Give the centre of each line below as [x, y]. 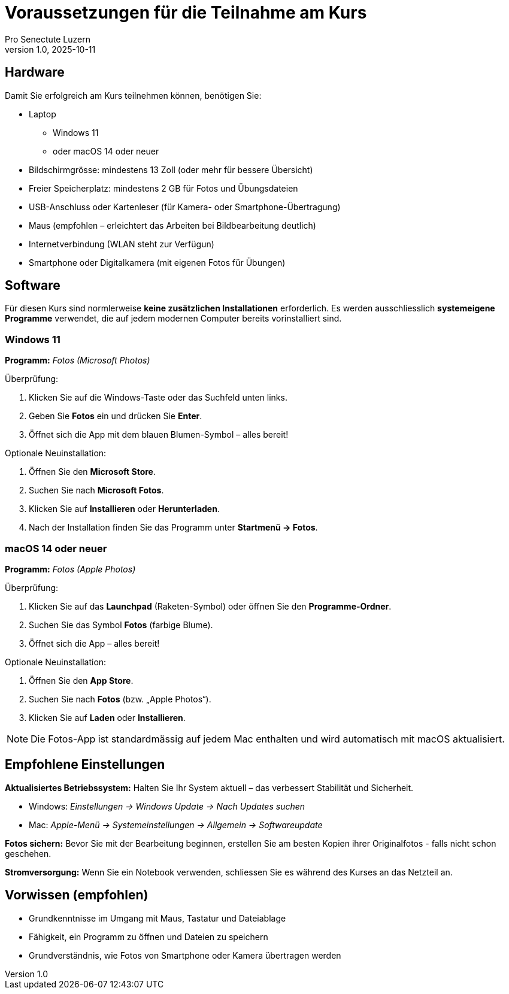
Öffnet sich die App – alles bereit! [94, 643]
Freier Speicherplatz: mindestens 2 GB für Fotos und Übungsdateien [163, 188]
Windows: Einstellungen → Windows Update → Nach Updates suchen [167, 806]
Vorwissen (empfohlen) [77, 895]
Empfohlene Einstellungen [85, 765]
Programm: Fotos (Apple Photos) [70, 569]
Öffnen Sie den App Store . [81, 680]
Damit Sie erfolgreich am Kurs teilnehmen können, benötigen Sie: [133, 95]
